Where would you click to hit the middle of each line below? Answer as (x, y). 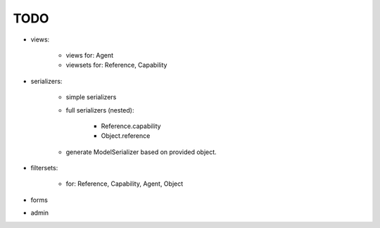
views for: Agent (90, 55)
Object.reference (126, 136)
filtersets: (44, 168)
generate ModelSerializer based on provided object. (141, 152)
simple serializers (91, 97)
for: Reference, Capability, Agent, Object (125, 184)
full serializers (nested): (100, 110)
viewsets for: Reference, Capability (116, 65)
